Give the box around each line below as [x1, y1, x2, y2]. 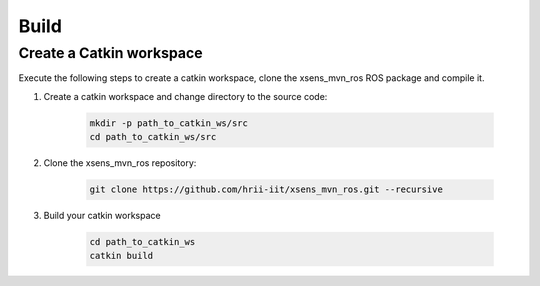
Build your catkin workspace [43, 210, 161, 222]
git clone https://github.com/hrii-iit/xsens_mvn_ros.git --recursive [89, 184, 444, 195]
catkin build [89, 250, 154, 262]
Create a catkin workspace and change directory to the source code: [43, 90, 328, 102]
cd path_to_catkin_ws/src [89, 131, 217, 143]
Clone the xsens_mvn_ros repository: [43, 157, 197, 169]
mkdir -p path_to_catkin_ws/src [89, 117, 249, 129]
